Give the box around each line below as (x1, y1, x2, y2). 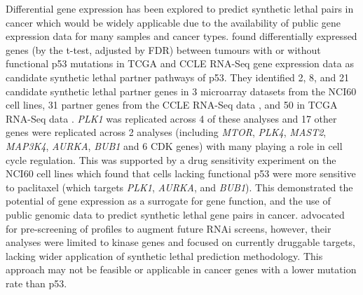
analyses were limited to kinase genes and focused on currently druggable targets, (6, 235, 355, 249)
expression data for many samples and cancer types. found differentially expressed (6, 29, 357, 43)
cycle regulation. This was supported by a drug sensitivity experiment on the (6, 152, 336, 167)
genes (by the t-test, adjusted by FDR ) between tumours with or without (6, 42, 321, 57)
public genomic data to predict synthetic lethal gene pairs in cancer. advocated (6, 207, 345, 221)
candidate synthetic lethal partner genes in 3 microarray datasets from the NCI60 (6, 83, 357, 98)
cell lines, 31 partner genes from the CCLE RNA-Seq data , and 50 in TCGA (6, 97, 338, 112)
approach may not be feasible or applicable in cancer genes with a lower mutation (6, 262, 357, 277)
